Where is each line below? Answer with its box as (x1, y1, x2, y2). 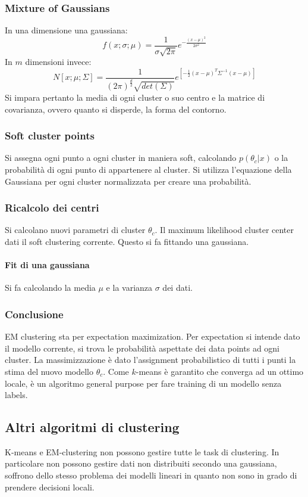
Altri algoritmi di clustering (5, 418, 180, 436)
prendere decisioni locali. (5, 480, 95, 493)
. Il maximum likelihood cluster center (155, 223, 294, 236)
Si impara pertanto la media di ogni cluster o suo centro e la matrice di (5, 91, 265, 103)
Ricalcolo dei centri (5, 200, 99, 215)
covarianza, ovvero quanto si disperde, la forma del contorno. (5, 102, 227, 115)
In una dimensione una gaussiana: (5, 24, 128, 36)
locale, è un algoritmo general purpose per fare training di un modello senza (5, 377, 282, 389)
